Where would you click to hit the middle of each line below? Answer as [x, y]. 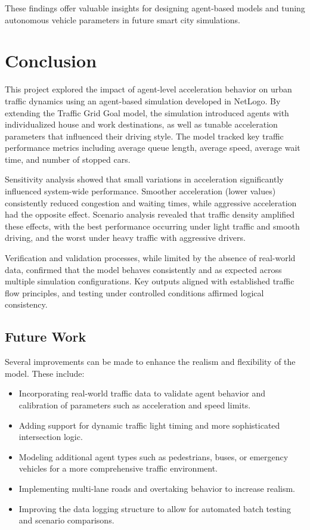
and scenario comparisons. [66, 520]
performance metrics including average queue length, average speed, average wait [153, 148]
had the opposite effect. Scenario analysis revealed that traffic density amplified [150, 214]
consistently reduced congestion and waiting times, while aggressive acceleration [151, 202]
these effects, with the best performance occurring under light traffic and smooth [152, 226]
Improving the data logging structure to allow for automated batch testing [155, 508]
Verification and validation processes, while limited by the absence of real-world [150, 258]
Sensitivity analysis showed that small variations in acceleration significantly [144, 179]
